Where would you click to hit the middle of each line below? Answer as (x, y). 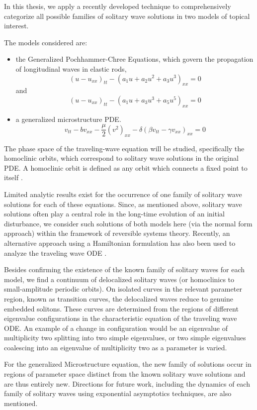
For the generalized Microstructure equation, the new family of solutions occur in (128, 364)
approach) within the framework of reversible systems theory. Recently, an (117, 233)
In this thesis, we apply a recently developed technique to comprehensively (118, 6)
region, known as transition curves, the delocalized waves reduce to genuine (119, 298)
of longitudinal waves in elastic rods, (71, 68)
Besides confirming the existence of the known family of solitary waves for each (125, 269)
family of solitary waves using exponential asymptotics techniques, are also (118, 393)
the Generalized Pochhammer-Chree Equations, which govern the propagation (134, 59)
